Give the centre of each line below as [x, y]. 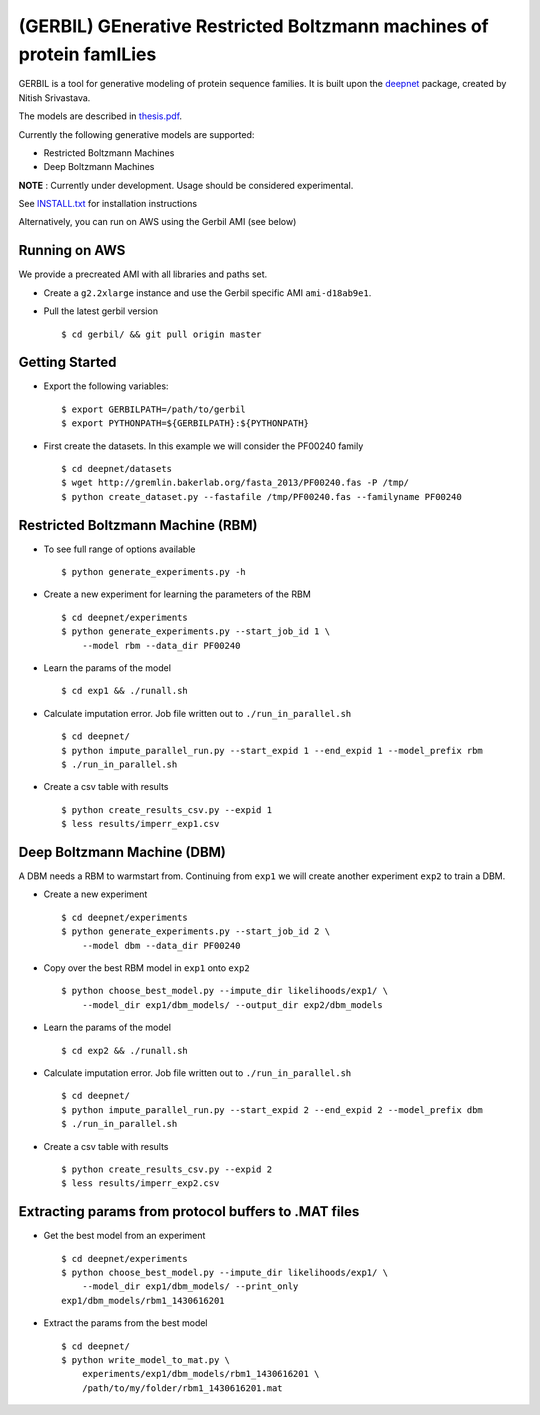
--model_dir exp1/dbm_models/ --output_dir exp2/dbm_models [232, 1004]
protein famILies [87, 54]
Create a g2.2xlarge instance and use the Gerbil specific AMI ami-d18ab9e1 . [207, 292]
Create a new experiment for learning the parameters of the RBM [177, 594]
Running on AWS [72, 250]
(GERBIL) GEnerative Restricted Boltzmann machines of [253, 26]
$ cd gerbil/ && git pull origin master [161, 334]
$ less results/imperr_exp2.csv [140, 1183]
